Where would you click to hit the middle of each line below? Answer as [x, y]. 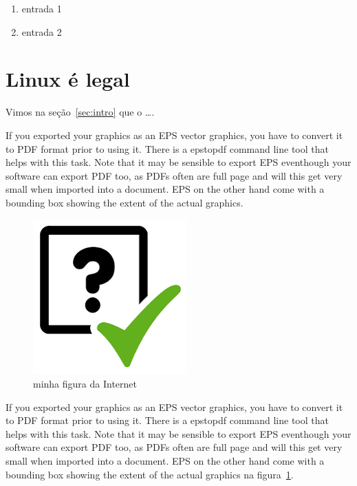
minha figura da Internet [85, 384]
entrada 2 [42, 31]
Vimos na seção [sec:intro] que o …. [80, 112]
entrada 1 [42, 8]
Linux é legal [68, 79]
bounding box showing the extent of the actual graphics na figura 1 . [150, 474]
